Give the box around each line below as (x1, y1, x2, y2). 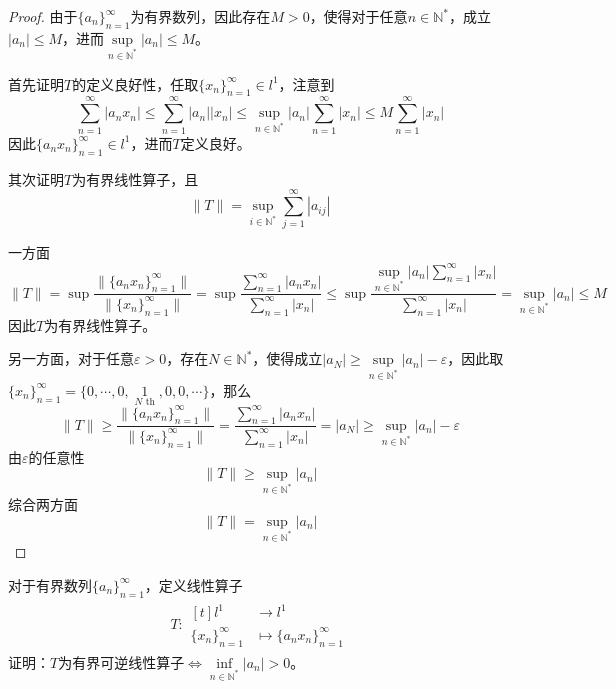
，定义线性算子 (144, 574, 243, 595)
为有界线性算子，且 (72, 168, 199, 189)
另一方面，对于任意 (8, 348, 134, 369)
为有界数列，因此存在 (130, 6, 271, 26)
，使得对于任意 (309, 6, 408, 26)
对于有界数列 (8, 574, 92, 595)
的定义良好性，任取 (72, 73, 199, 94)
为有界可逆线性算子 (58, 651, 185, 672)
